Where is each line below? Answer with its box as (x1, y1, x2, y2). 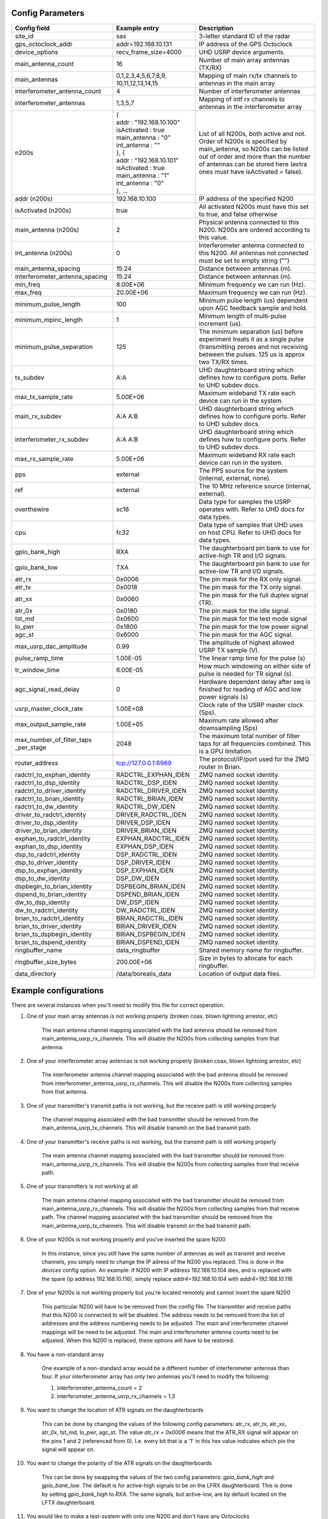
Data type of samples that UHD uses (199, 520, 303, 529)
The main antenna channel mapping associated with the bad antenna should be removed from (41, 1026, 278, 1034)
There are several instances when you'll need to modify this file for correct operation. (11, 1001, 225, 1009)
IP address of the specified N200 (199, 194, 294, 203)
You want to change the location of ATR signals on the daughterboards (26, 1407, 203, 1414)
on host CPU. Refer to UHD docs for (199, 528, 302, 537)
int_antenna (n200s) (15, 249, 73, 257)
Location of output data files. (199, 969, 282, 978)
